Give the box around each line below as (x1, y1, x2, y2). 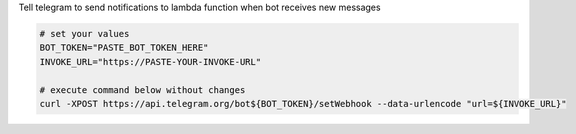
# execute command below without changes (39, 84, 246, 95)
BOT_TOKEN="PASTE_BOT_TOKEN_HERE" (39, 42, 209, 54)
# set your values (39, 28, 130, 39)
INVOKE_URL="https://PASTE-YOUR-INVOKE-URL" (39, 56, 262, 67)
